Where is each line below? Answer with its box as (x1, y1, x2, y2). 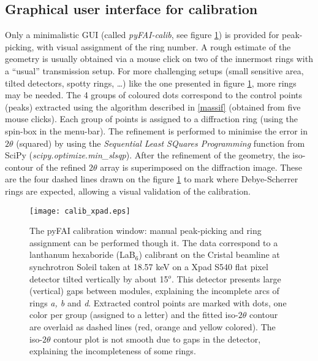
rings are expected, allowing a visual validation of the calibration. (5, 184, 251, 197)
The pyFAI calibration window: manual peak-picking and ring (29, 224, 262, 237)
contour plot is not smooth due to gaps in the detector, (53, 332, 261, 345)
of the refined (36, 160, 86, 173)
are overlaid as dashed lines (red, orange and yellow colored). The (29, 320, 276, 333)
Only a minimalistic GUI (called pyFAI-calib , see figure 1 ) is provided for (5, 28, 279, 41)
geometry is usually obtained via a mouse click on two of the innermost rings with (5, 52, 313, 65)
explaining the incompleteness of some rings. (29, 344, 196, 357)
